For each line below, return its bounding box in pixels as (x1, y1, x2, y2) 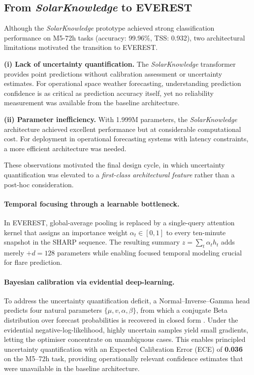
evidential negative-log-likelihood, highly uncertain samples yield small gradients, (4, 324, 249, 334)
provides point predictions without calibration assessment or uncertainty (4, 68, 222, 79)
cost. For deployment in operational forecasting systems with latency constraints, (4, 133, 249, 144)
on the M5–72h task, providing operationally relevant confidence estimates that (4, 353, 243, 364)
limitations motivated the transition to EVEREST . (4, 42, 158, 52)
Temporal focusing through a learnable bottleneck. (4, 198, 180, 208)
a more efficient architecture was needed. (4, 143, 127, 153)
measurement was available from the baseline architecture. (4, 97, 180, 108)
